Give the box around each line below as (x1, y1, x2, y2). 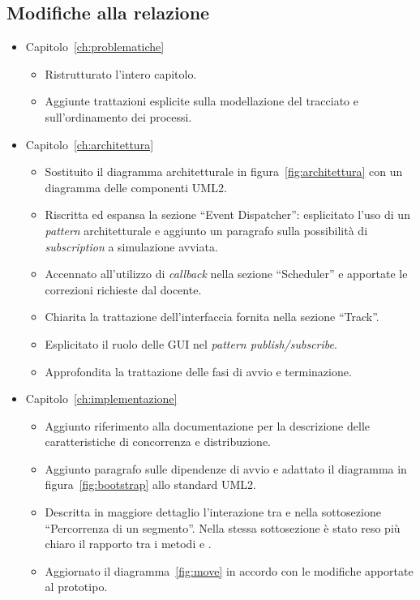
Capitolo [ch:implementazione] (25, 390, 178, 407)
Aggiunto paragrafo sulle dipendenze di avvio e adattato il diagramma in (45, 460, 407, 477)
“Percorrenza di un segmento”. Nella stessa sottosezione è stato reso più (45, 519, 401, 536)
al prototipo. (45, 578, 108, 595)
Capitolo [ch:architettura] (25, 135, 154, 152)
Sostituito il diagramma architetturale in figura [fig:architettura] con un (45, 163, 403, 180)
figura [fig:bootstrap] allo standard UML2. (45, 476, 256, 493)
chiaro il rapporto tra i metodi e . (45, 535, 212, 552)
